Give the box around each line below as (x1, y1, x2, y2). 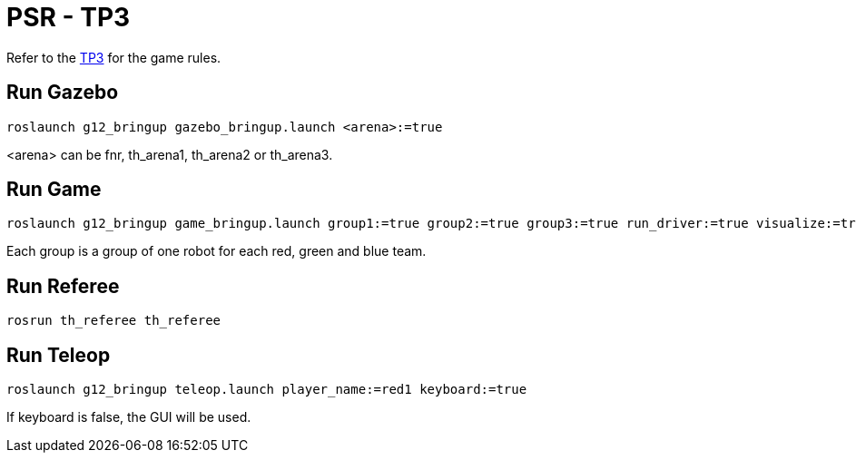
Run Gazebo (6, 81, 119, 104)
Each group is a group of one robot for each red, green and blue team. (6, 243, 427, 259)
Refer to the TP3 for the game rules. (6, 49, 221, 65)
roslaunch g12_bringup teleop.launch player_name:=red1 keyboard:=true (6, 382, 527, 397)
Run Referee (6, 274, 120, 298)
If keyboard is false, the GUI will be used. (6, 409, 251, 426)
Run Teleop (6, 343, 111, 367)
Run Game (6, 178, 102, 201)
